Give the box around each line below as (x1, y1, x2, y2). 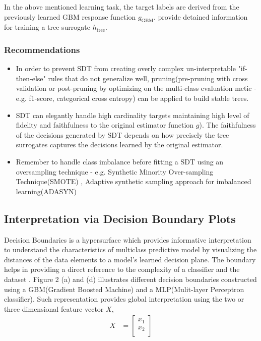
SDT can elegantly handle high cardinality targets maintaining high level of (16, 109, 249, 120)
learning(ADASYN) (16, 186, 77, 196)
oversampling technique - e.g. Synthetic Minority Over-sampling (16, 166, 214, 177)
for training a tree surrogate (4, 22, 91, 32)
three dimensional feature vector (4, 303, 104, 314)
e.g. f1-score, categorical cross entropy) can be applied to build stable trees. (16, 92, 249, 103)
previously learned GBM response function (4, 11, 136, 22)
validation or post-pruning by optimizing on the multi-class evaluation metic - (16, 83, 256, 93)
